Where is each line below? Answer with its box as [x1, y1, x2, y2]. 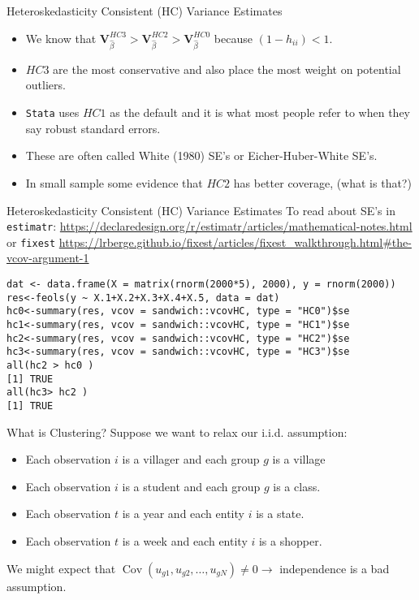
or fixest [6, 233, 56, 250]
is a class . [273, 477, 321, 494]
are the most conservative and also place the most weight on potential [53, 60, 401, 77]
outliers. [25, 76, 66, 93]
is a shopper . [258, 532, 322, 549]
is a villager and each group [122, 451, 260, 468]
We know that [25, 29, 97, 46]
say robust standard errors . [25, 119, 161, 136]
